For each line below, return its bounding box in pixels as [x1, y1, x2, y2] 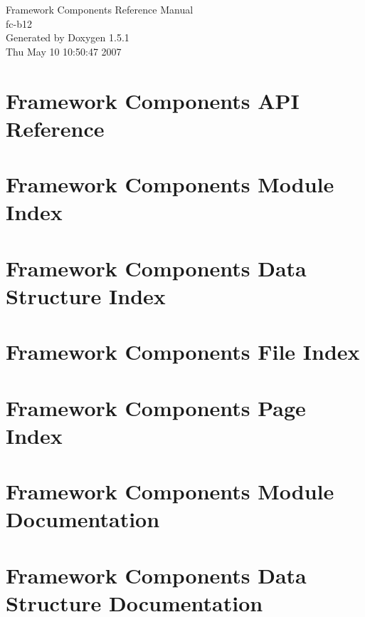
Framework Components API [6, 85, 300, 115]
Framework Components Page [6, 393, 306, 422]
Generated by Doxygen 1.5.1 [6, 30, 129, 45]
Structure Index [6, 281, 166, 310]
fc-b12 [6, 16, 32, 31]
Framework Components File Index [6, 337, 360, 366]
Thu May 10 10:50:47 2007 [6, 43, 122, 58]
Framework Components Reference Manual [6, 2, 194, 16]
